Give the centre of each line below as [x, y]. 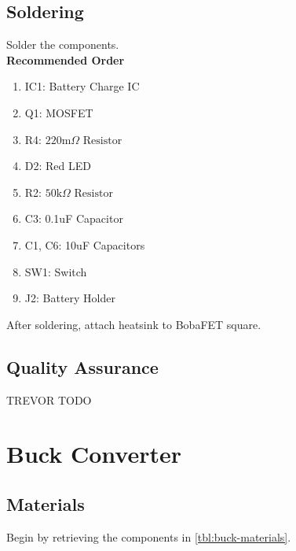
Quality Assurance [82, 366]
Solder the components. [63, 44]
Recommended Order [66, 59]
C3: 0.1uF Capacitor [74, 218]
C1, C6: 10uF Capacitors [85, 244]
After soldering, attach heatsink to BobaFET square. [134, 324]
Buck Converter [94, 454]
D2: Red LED [58, 166]
